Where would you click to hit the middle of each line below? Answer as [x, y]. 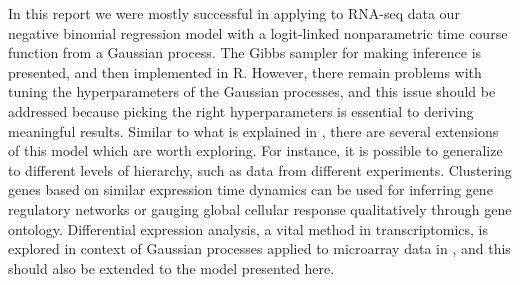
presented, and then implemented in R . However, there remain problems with [245, 71]
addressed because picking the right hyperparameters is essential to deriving [241, 110]
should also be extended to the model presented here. [171, 267]
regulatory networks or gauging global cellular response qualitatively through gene [260, 208]
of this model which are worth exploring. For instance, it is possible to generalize [255, 150]
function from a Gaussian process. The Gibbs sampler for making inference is [245, 52]
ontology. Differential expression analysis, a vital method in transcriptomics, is [248, 228]
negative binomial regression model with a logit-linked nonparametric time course [258, 32]
